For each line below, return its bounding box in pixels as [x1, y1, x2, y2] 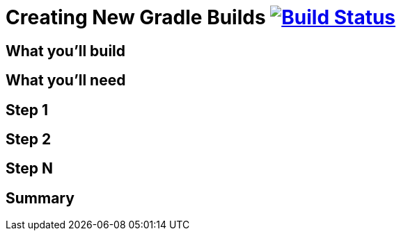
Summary [6, 189, 74, 207]
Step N [6, 160, 53, 178]
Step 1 [6, 101, 49, 119]
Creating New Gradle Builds [6, 6, 266, 29]
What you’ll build [6, 42, 126, 60]
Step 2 [6, 130, 52, 149]
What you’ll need [6, 71, 126, 90]
